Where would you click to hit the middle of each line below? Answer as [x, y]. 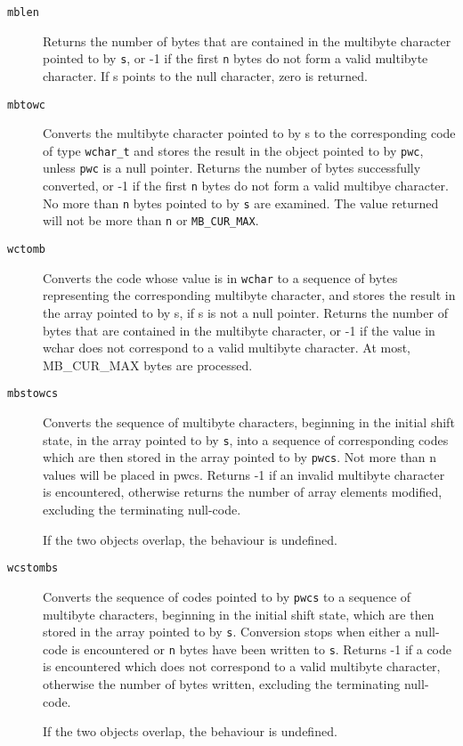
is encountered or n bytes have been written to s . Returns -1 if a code [261, 649]
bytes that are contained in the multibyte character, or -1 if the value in [239, 330]
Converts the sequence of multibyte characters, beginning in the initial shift [249, 422]
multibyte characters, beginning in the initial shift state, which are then [239, 614]
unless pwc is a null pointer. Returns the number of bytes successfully [232, 168]
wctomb [26, 250]
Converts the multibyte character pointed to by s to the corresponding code [249, 133]
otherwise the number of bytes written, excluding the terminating [222, 684]
